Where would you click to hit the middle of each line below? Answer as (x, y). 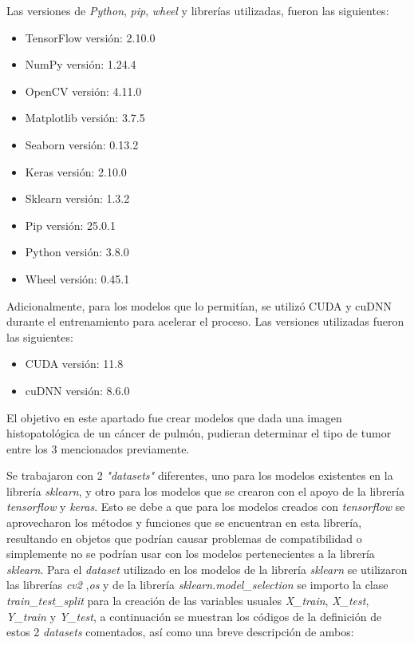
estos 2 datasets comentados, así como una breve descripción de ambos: (180, 632)
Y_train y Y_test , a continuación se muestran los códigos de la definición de (194, 616)
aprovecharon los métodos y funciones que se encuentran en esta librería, (184, 522)
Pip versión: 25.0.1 (70, 225)
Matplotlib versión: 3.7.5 (85, 118)
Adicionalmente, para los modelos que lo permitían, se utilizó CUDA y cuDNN (199, 305)
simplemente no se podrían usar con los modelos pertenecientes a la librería (191, 554)
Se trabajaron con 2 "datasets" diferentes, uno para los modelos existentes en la (200, 475)
